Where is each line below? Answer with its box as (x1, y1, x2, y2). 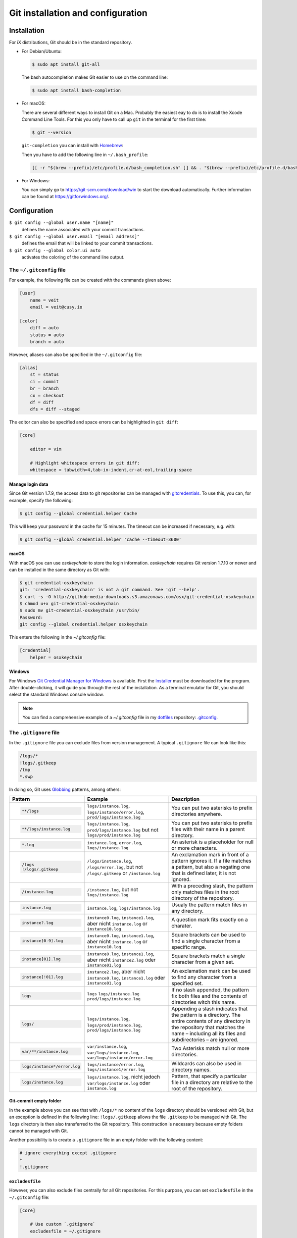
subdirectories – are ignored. (171, 1036, 239, 1043)
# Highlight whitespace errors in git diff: (30, 460, 140, 465)
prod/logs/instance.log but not (87, 826, 158, 833)
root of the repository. (171, 1085, 223, 1092)
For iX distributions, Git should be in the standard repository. (9, 40, 132, 46)
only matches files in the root (171, 888, 240, 895)
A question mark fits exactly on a (171, 916, 248, 923)
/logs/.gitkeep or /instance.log (87, 870, 160, 877)
